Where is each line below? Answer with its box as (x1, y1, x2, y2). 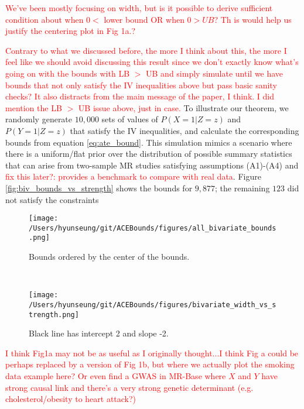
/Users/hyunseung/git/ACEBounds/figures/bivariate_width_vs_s (29, 300, 276, 309)
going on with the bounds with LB (5, 67, 130, 79)
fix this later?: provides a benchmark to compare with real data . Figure (5, 170, 261, 183)
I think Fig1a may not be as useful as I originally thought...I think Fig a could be (5, 346, 299, 359)
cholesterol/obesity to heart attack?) (5, 393, 136, 405)
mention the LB (5, 101, 62, 114)
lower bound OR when (104, 13, 185, 25)
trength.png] (29, 310, 79, 319)
